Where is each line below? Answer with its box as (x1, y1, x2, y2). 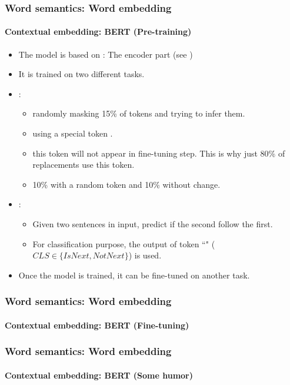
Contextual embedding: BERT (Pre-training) (5, 25, 192, 38)
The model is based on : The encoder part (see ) (18, 48, 193, 60)
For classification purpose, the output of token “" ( (32, 237, 215, 250)
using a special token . (32, 127, 113, 140)
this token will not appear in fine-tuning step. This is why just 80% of (32, 147, 285, 159)
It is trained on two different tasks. (18, 68, 145, 80)
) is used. (128, 249, 162, 261)
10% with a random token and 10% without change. (32, 178, 221, 190)
